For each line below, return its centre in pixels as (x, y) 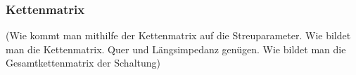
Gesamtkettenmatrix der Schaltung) (83, 63)
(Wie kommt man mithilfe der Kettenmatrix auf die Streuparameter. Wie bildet (178, 35)
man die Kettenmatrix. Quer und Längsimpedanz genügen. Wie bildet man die (176, 49)
